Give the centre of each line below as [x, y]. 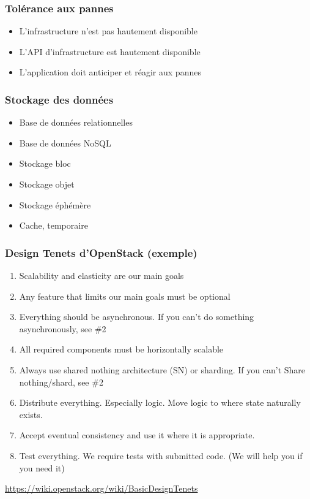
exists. [31, 414]
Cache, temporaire [54, 225]
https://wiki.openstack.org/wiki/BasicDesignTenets [101, 488]
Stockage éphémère [55, 204]
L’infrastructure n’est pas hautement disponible [108, 31]
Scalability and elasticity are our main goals [101, 275]
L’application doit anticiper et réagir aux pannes [110, 72]
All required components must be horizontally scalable [121, 349]
